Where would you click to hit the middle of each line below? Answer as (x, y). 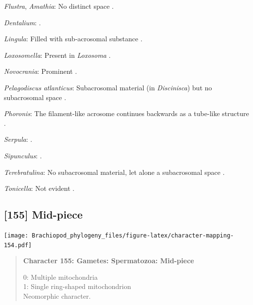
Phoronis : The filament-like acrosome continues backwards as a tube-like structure (126, 113)
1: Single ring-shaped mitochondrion (77, 286)
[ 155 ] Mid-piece (43, 214)
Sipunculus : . (23, 155)
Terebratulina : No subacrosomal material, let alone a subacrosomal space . (114, 172)
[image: (16, 235)
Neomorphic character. (57, 296)
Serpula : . (18, 139)
